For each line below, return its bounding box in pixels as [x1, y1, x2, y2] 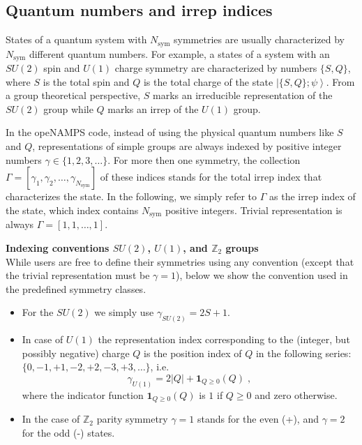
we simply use [94, 305, 154, 319]
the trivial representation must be [6, 268, 150, 282]
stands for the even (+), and [197, 412, 319, 426]
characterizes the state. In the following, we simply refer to [6, 189, 257, 204]
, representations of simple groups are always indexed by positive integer [32, 139, 342, 153]
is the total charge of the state [143, 74, 273, 89]
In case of [22, 332, 63, 347]
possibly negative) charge [22, 345, 130, 360]
